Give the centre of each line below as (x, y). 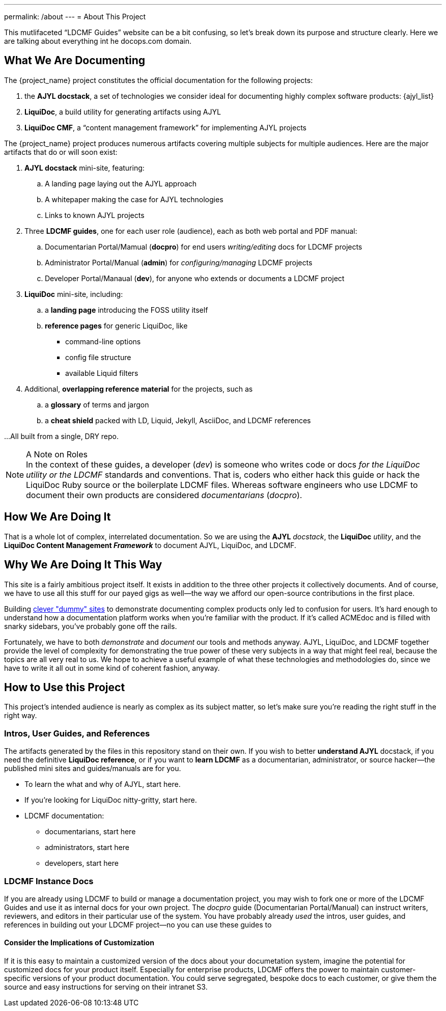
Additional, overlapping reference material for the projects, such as (139, 389)
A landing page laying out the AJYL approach (121, 183)
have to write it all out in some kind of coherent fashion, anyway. (112, 668)
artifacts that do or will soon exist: (61, 152)
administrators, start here (87, 848)
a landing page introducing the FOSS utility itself (127, 310)
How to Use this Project (65, 687)
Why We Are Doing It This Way (83, 565)
